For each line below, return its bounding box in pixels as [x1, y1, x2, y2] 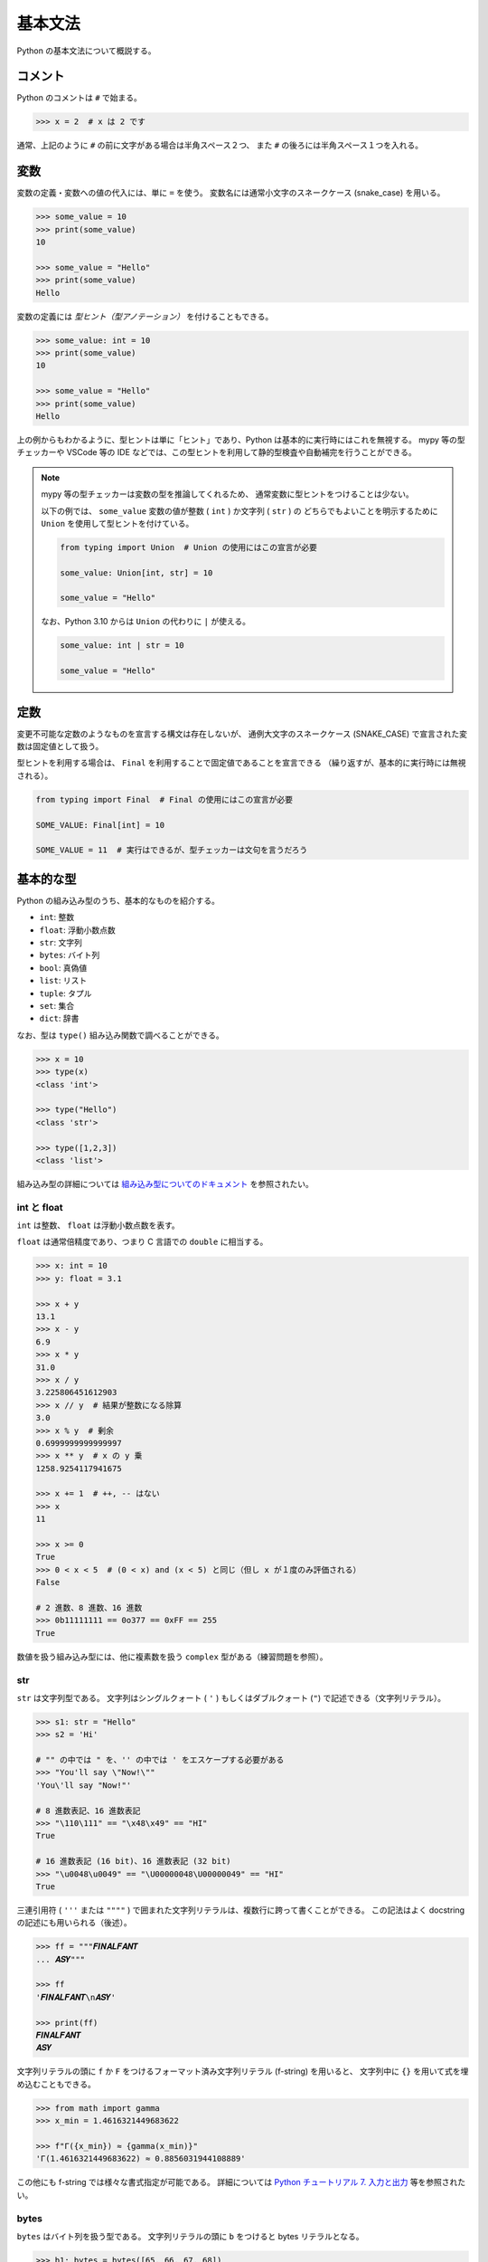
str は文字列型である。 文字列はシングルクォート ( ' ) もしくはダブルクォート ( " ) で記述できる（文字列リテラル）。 [16, 1692, 446, 1703]
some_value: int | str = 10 [60, 641, 184, 651]
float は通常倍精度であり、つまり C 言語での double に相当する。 [16, 1236, 268, 1248]
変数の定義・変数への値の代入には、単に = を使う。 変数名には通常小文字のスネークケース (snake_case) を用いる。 [16, 187, 446, 198]
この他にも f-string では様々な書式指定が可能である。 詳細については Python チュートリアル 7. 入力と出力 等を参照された [16, 2177, 466, 2188]
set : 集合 [39, 1001, 75, 1012]
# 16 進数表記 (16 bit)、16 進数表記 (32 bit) [35, 1856, 231, 1867]
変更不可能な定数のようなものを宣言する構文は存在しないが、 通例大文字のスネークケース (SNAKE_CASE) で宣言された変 [16, 728, 467, 739]
